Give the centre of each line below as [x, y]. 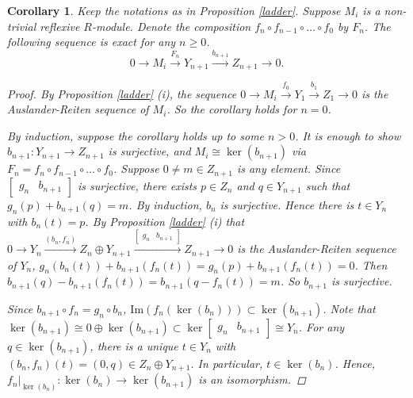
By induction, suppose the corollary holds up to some [136, 135]
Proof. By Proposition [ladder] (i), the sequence [122, 93]
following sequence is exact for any [92, 42]
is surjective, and [149, 151]
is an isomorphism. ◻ [252, 379]
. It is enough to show [348, 135]
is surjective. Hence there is [287, 204]
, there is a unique [134, 345]
